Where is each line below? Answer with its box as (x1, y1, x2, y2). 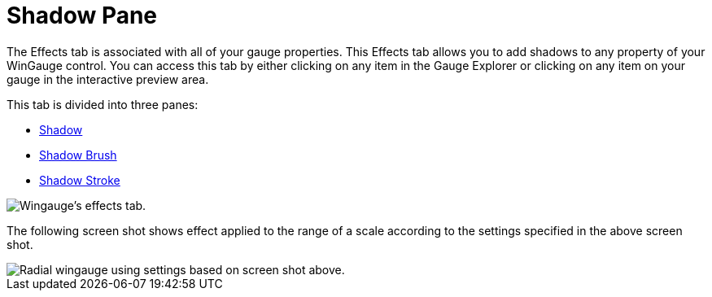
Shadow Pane (7, 2, 158, 29)
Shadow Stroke (39, 173, 120, 187)
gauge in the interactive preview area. (7, 72, 209, 86)
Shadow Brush (39, 147, 117, 162)
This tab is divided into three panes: (7, 97, 199, 111)
